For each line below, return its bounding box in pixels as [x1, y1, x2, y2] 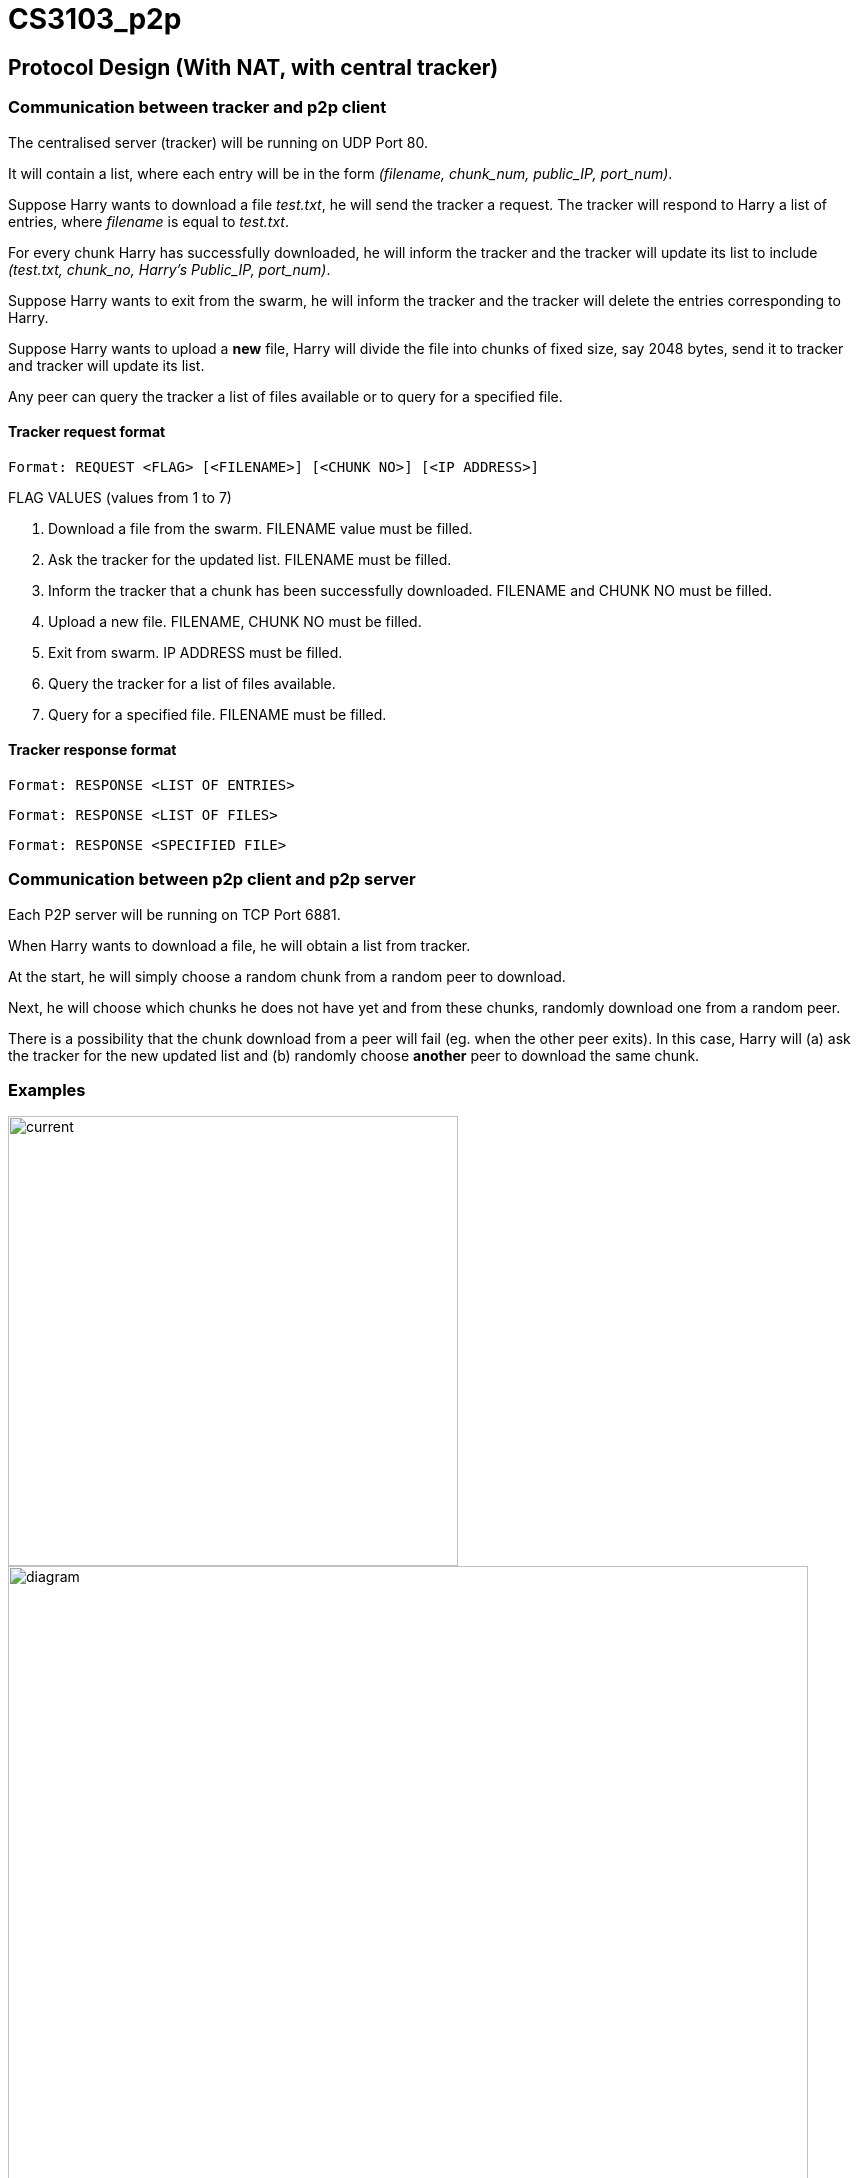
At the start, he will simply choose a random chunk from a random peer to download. [8, 967, 566, 985]
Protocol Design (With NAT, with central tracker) [8, 54, 499, 80]
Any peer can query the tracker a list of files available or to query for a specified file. [8, 387, 563, 405]
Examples [8, 1080, 86, 1101]
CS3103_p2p [8, 2, 182, 36]
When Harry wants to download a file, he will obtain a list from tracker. [8, 936, 471, 954]
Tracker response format [8, 741, 177, 759]
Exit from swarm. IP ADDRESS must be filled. [48, 643, 343, 661]
